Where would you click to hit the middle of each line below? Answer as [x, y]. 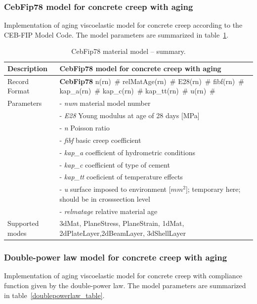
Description [28, 68]
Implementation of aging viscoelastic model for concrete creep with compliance [123, 276]
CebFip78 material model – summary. [128, 51]
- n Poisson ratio [85, 127]
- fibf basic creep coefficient [100, 140]
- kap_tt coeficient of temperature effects [121, 177]
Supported [23, 223]
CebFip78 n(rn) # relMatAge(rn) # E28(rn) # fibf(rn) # [152, 81]
